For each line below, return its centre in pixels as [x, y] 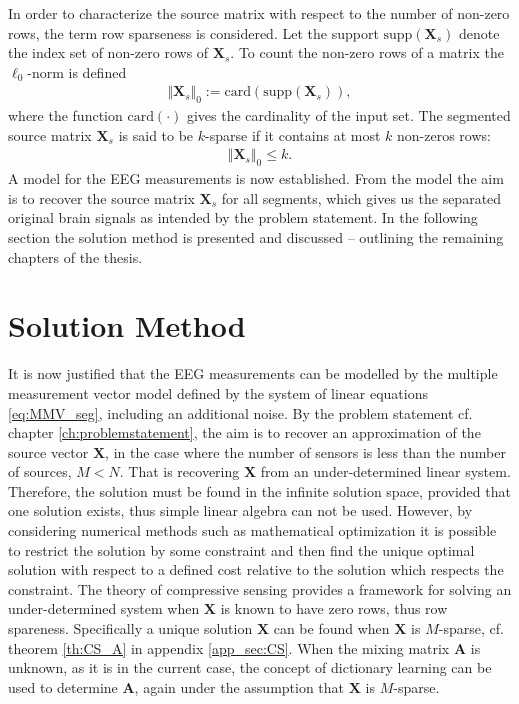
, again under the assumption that [239, 686]
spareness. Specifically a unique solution [130, 628]
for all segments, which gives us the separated [361, 197]
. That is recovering [179, 471]
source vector [48, 451]
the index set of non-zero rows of [108, 52]
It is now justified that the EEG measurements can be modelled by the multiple [253, 373]
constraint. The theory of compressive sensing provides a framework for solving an [260, 588]
